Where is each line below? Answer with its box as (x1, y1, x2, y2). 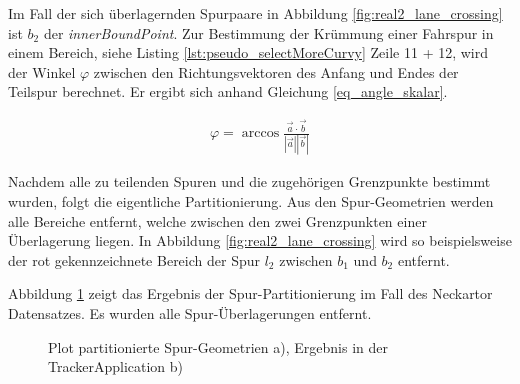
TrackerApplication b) (48, 356, 184, 377)
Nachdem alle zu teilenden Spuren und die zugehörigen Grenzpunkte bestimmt (8, 171, 491, 192)
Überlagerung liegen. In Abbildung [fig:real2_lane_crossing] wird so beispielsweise (8, 230, 512, 251)
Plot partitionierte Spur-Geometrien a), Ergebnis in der (48, 336, 388, 357)
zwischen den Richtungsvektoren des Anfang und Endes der (93, 61, 459, 82)
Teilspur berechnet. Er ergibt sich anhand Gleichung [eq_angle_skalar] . (8, 81, 448, 102)
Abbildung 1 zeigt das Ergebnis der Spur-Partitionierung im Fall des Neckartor (8, 283, 493, 304)
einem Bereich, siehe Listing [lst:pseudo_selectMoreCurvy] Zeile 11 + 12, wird (8, 42, 489, 63)
